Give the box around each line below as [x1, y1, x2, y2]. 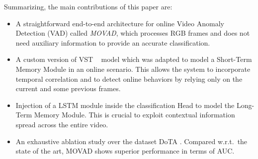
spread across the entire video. [15, 119, 108, 129]
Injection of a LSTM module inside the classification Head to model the [15, 100, 235, 110]
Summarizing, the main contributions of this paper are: [4, 1, 172, 11]
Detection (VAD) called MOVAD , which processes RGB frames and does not [15, 28, 250, 38]
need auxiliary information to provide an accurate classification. [15, 37, 210, 48]
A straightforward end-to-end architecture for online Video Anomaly [15, 18, 224, 28]
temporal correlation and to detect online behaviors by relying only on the [15, 73, 243, 84]
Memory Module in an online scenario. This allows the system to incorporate [15, 63, 251, 74]
